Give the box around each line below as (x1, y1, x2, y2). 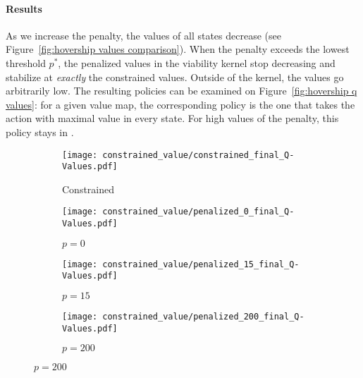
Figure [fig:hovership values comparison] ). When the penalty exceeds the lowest (6, 42, 350, 56)
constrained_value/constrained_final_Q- (102, 150, 295, 160)
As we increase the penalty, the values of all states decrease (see (6, 28, 281, 42)
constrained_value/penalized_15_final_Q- (102, 259, 300, 269)
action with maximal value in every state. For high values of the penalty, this (6, 111, 339, 126)
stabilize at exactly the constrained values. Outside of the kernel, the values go (6, 69, 344, 84)
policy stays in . (6, 124, 74, 139)
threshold (6, 55, 46, 70)
